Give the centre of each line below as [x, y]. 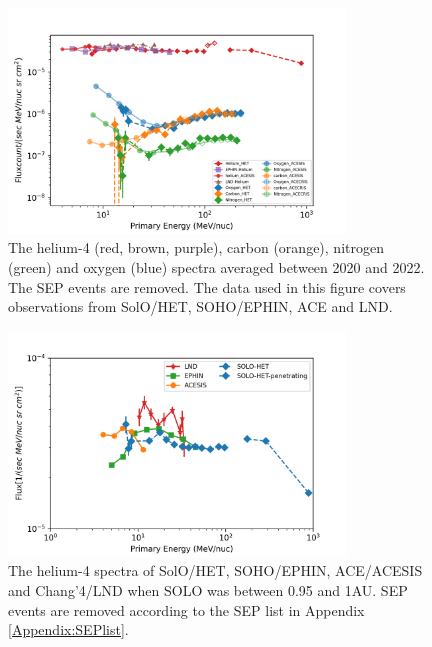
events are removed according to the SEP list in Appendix [186, 609]
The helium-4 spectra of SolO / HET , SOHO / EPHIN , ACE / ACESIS [215, 570]
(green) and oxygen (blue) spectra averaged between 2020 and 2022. [216, 267]
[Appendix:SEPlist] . [68, 629]
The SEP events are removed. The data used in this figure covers [207, 286]
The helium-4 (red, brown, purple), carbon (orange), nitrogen [196, 247]
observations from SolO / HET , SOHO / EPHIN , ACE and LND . [200, 306]
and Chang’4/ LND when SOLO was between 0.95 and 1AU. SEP [208, 589]
